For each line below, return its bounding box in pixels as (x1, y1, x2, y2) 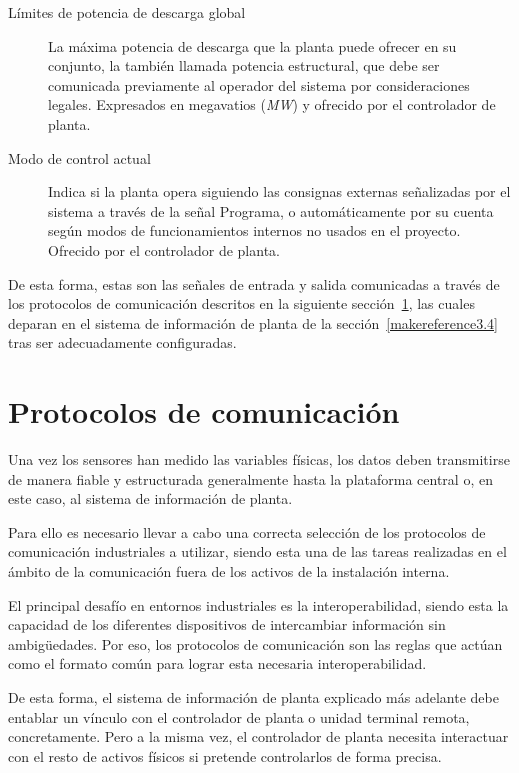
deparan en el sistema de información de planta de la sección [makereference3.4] (8, 312, 498, 333)
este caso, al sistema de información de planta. (8, 488, 293, 509)
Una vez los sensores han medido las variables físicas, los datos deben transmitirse (8, 449, 510, 470)
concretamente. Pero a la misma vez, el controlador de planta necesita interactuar (8, 726, 509, 747)
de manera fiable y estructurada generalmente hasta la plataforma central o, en (8, 468, 493, 489)
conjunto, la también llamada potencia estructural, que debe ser (48, 55, 440, 76)
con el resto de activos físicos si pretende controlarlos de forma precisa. (8, 745, 442, 766)
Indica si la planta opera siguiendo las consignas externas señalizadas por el (48, 181, 511, 202)
